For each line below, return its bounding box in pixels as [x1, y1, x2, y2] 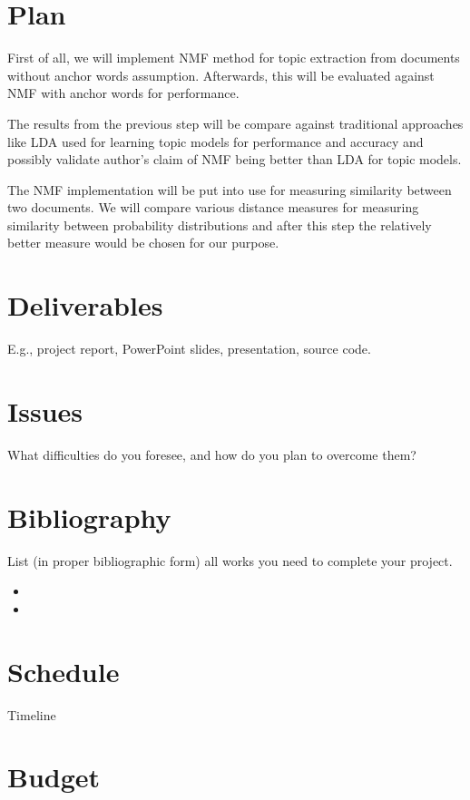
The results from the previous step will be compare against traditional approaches [7, 113, 464, 132]
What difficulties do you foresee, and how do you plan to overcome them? [7, 444, 416, 463]
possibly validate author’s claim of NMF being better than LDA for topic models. [7, 150, 462, 169]
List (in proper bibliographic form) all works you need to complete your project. [7, 551, 453, 570]
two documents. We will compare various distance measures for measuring [7, 198, 419, 217]
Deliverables [7, 287, 163, 324]
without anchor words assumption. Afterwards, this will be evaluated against [7, 65, 435, 84]
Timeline [7, 705, 56, 724]
